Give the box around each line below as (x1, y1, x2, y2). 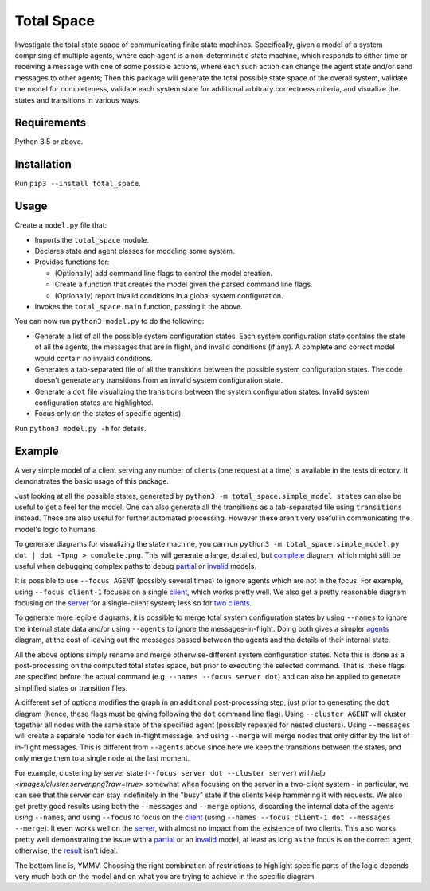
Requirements (14, 116, 87, 130)
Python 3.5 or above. (14, 137, 84, 146)
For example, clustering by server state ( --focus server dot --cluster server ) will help (14, 768, 326, 777)
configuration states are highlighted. (34, 398, 154, 407)
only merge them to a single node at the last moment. (14, 753, 190, 763)
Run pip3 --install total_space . (14, 179, 141, 189)
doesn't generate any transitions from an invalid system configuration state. (34, 375, 283, 385)
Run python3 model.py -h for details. (14, 423, 147, 433)
